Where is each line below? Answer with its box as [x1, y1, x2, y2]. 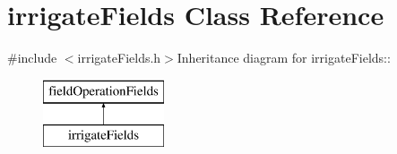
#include [7, 48, 57, 67]
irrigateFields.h [77, 48, 161, 67]
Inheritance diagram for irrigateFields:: [177, 48, 391, 67]
